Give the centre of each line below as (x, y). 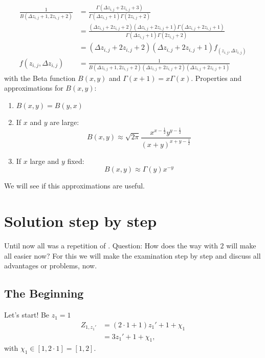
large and (45, 161)
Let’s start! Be (27, 315)
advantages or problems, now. (51, 266)
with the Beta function (40, 78)
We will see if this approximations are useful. (74, 186)
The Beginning (44, 293)
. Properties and (216, 78)
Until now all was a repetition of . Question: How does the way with (111, 246)
